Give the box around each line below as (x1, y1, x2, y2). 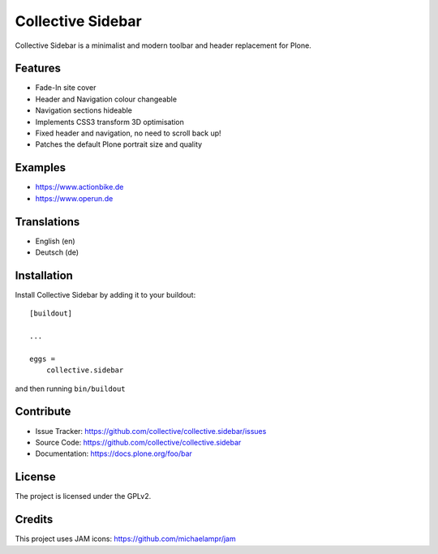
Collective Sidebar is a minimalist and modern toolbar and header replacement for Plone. (15, 41, 311, 50)
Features (15, 62, 61, 75)
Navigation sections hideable (35, 105, 133, 115)
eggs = (29, 354, 56, 363)
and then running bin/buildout (15, 384, 126, 393)
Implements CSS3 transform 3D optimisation (35, 117, 184, 127)
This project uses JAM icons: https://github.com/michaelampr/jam (15, 534, 236, 543)
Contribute (15, 405, 71, 419)
